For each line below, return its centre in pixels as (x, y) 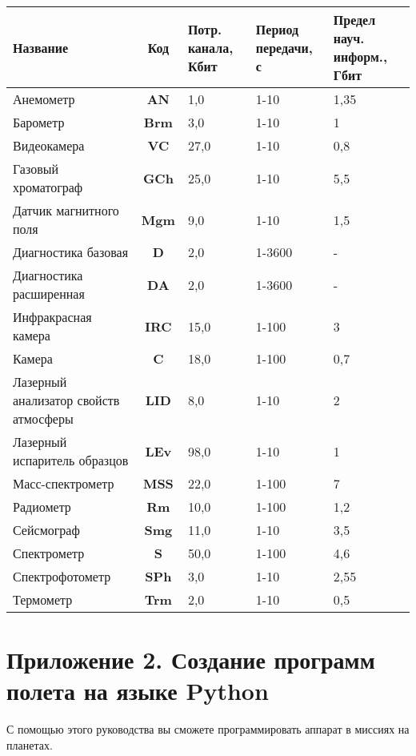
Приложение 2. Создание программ (191, 659)
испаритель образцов (71, 460)
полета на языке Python (138, 691)
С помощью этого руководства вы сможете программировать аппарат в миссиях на (208, 729)
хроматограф (48, 187)
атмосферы (43, 418)
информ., (360, 56)
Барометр (39, 122)
